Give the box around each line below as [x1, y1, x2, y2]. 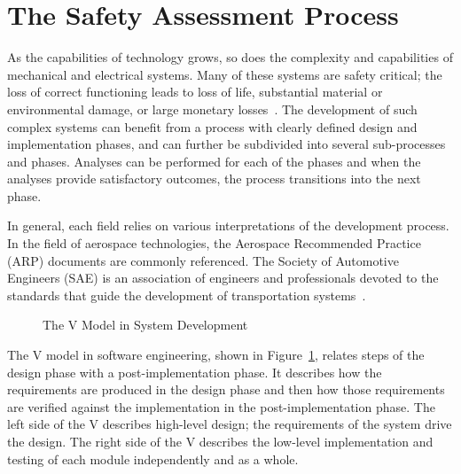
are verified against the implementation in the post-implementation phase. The [7, 397, 435, 416]
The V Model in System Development [43, 315, 248, 334]
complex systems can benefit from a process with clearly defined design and [7, 117, 418, 136]
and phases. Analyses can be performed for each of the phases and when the [7, 152, 421, 170]
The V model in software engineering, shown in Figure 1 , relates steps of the [7, 346, 425, 364]
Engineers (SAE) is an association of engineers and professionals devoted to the [7, 268, 439, 287]
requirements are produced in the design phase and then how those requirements [7, 380, 445, 399]
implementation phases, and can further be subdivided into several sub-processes [7, 135, 446, 153]
